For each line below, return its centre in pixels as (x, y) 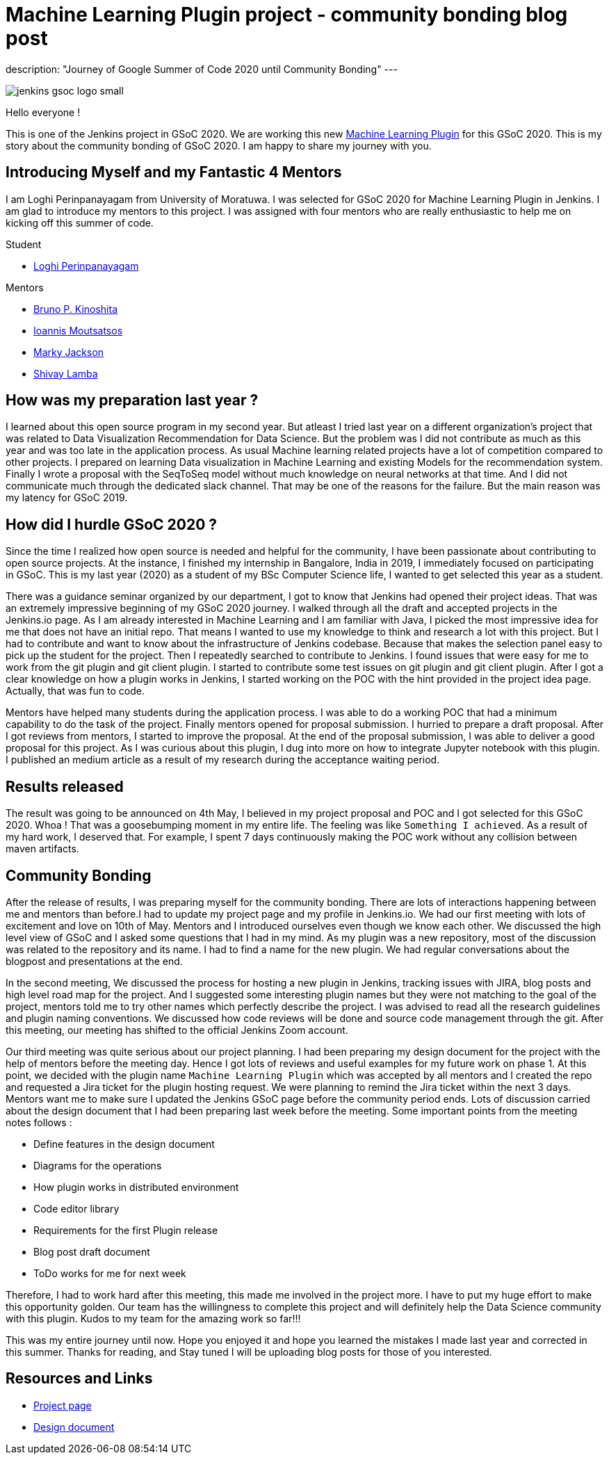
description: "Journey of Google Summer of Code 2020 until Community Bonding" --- (202, 69)
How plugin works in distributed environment (136, 1187)
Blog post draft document (92, 1251)
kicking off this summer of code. (80, 222)
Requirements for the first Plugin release (126, 1230)
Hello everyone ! (43, 112)
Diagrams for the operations (98, 1165)
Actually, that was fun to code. (75, 691)
